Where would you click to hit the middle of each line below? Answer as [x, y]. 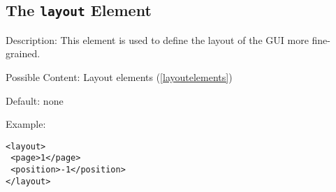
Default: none [35, 100]
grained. [23, 53]
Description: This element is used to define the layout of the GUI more [157, 39]
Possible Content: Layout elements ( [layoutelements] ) [119, 76]
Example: [26, 124]
